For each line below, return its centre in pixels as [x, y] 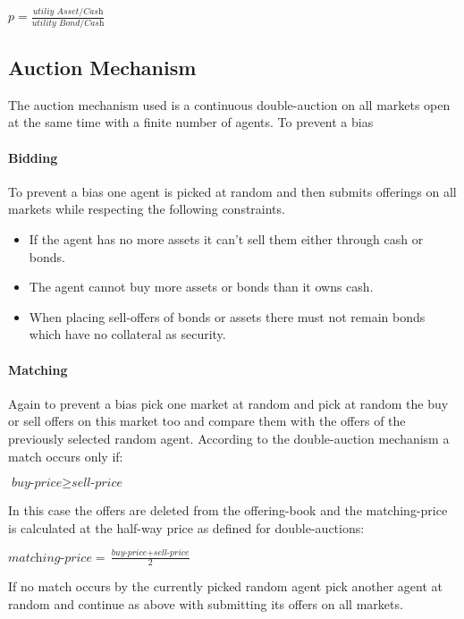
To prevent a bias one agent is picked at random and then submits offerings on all [232, 191]
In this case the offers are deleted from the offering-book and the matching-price [228, 510]
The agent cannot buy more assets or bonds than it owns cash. [201, 287]
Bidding [33, 157]
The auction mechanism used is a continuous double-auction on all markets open [229, 104]
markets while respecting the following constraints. [147, 209]
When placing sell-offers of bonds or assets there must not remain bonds [227, 316]
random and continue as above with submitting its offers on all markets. [206, 604]
